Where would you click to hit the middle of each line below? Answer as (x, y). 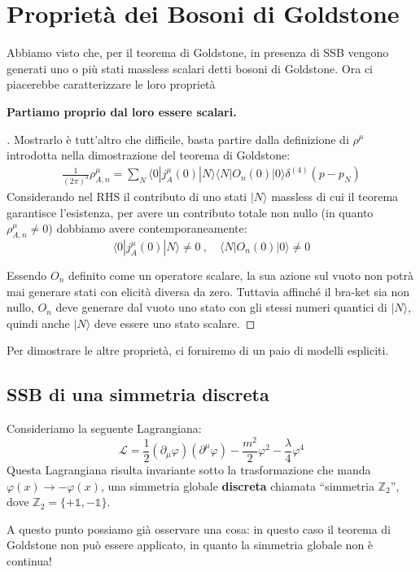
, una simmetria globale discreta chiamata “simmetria (237, 485)
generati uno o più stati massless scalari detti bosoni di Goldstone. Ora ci (190, 68)
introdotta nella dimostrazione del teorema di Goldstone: (149, 155)
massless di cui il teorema (335, 196)
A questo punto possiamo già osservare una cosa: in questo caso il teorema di (199, 528)
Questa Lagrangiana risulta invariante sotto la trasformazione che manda (189, 469)
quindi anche (38, 323)
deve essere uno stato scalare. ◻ (175, 323)
